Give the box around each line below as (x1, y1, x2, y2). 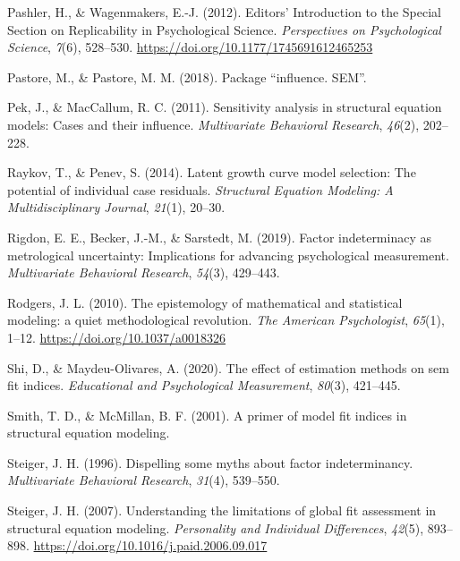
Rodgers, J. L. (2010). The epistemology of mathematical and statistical (7, 293, 403, 311)
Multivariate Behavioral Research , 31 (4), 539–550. (7, 471, 280, 489)
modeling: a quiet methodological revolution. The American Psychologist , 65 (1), (7, 310, 445, 329)
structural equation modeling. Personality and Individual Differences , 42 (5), (7, 518, 424, 537)
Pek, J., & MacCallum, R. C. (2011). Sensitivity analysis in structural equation (7, 98, 442, 116)
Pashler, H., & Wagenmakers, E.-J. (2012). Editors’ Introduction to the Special (7, 3, 441, 21)
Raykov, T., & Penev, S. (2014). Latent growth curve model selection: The (7, 163, 416, 182)
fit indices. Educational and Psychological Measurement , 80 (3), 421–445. (7, 376, 401, 395)
